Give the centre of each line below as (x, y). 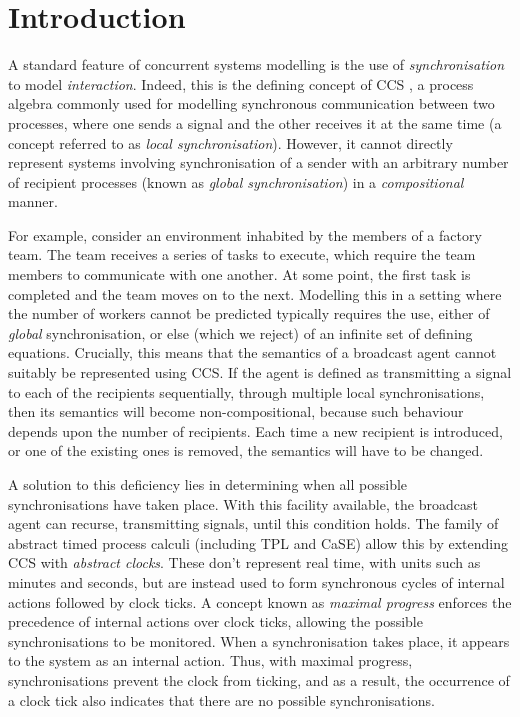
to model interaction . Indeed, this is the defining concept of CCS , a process (241, 83)
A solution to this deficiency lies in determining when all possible (208, 484)
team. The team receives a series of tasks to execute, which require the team (242, 254)
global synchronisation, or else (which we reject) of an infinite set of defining (240, 332)
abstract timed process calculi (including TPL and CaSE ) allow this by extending (258, 542)
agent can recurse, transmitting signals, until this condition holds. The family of (253, 523)
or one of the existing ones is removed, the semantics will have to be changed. (246, 450)
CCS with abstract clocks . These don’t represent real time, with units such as (244, 562)
